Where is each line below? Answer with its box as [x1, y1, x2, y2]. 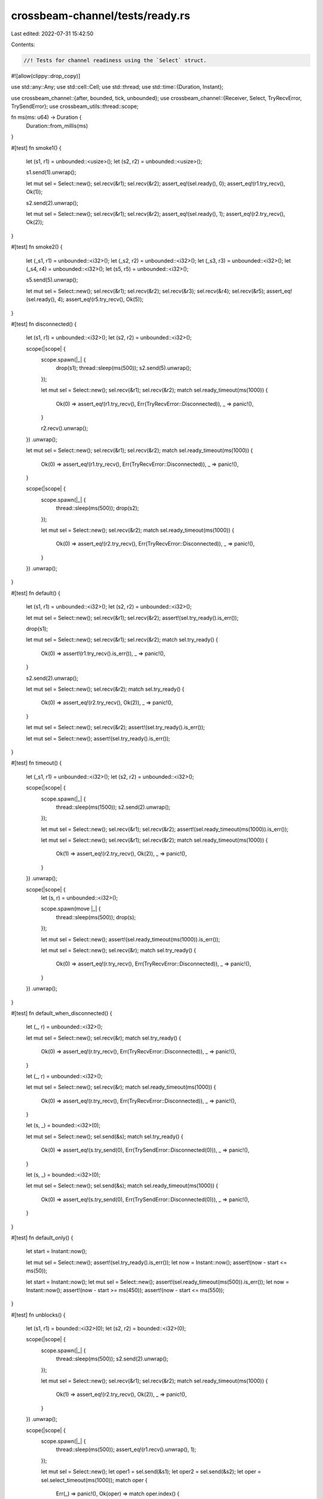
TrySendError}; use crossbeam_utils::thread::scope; [11, 103, 139, 110]
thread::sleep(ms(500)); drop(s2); [56, 504, 139, 512]
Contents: [11, 41, 35, 48]
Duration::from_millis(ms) [26, 122, 89, 129]
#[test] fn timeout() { [11, 759, 62, 767]
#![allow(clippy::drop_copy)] [11, 72, 81, 79]
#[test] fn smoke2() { [11, 243, 63, 251]
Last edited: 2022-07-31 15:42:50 [11, 30, 94, 37]
